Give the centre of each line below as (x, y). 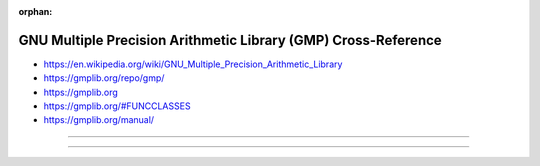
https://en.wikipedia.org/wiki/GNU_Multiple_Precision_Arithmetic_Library (193, 64)
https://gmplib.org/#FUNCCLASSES (117, 106)
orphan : (35, 11)
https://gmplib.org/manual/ (99, 120)
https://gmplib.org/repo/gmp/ (104, 78)
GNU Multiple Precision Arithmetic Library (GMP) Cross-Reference (230, 40)
